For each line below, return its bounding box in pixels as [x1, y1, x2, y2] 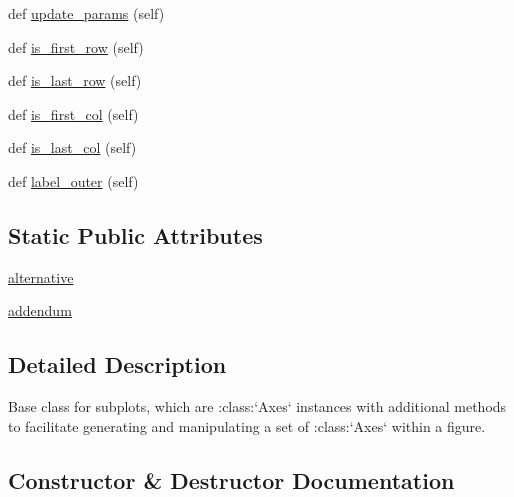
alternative [8, 266, 74, 287]
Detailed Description [8, 349, 227, 380]
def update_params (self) [8, 3, 165, 23]
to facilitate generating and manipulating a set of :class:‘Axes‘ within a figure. [8, 415, 486, 436]
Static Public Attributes [8, 219, 263, 250]
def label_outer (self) [8, 170, 139, 191]
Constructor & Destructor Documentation [8, 464, 455, 495]
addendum [8, 300, 72, 321]
